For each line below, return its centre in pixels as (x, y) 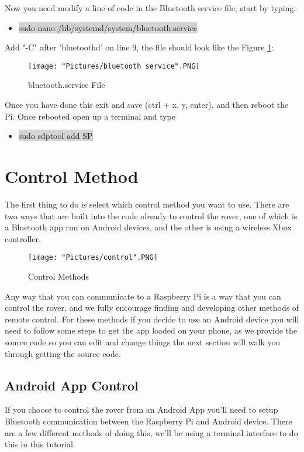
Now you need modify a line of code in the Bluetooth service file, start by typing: (151, 8)
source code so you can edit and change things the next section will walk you (143, 341)
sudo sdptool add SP (56, 136)
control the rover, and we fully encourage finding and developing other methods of (152, 307)
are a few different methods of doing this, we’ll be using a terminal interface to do (151, 432)
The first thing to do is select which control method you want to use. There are (147, 204)
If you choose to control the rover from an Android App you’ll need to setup (141, 409)
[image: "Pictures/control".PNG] (93, 258)
